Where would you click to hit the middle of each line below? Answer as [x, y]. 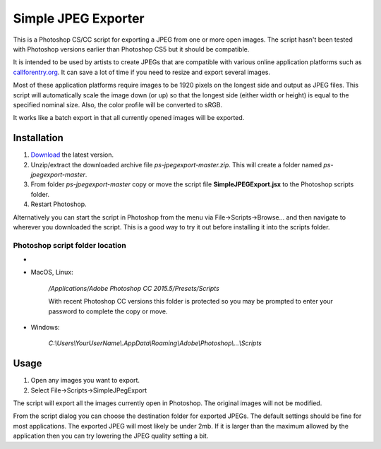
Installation [38, 138]
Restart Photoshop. [59, 204]
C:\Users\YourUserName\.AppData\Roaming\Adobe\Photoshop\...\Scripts [155, 343]
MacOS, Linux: [52, 273]
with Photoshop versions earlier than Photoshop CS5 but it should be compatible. [131, 49]
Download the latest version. [72, 155]
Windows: [45, 328]
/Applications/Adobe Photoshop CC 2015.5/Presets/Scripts [134, 288]
